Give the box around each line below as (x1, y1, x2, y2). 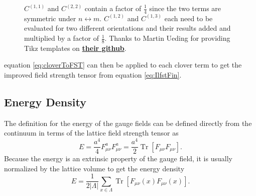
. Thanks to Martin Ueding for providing (104, 33, 230, 43)
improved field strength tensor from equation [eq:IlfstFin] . (4, 70, 182, 80)
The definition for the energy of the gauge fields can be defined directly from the (4, 117, 252, 128)
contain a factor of (84, 3, 142, 13)
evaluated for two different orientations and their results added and (24, 23, 231, 33)
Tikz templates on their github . (24, 42, 126, 53)
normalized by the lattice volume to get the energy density (4, 163, 185, 173)
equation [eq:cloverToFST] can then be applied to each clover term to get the (4, 59, 242, 70)
